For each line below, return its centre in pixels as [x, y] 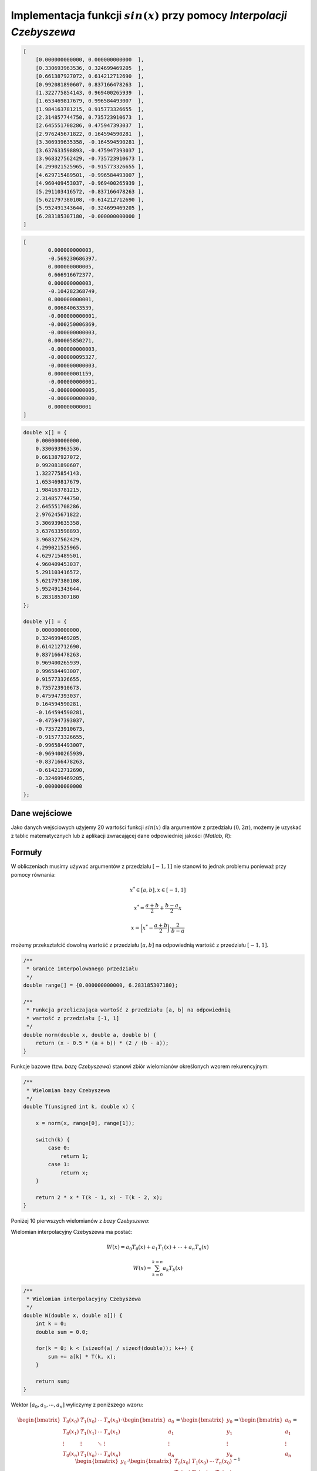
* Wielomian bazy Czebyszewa [68, 1090]
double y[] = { [45, 622]
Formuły [26, 852]
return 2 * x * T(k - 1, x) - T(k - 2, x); [99, 1197]
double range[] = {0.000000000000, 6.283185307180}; [101, 985]
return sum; [53, 1381]
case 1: [59, 1164]
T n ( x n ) [112, 1455]
